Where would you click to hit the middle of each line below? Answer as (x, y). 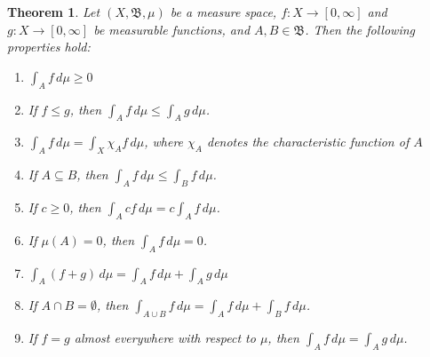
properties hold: (49, 47)
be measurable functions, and (172, 29)
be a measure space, (223, 12)
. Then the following (360, 29)
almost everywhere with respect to (165, 338)
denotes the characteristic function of (308, 142)
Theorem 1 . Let (54, 12)
